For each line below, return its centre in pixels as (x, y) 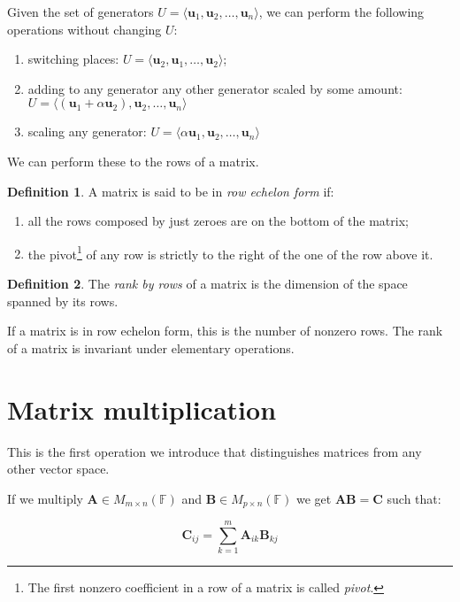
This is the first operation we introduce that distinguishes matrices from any (215, 451)
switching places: (73, 59)
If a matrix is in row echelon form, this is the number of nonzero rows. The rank (225, 331)
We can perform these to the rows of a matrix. (133, 161)
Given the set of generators (80, 12)
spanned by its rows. (63, 301)
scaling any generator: (87, 131)
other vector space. (58, 469)
